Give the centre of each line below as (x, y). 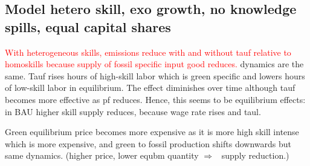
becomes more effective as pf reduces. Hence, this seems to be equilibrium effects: (155, 99)
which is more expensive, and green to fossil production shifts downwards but (148, 143)
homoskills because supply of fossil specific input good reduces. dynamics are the (154, 64)
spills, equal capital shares (88, 26)
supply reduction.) (255, 155)
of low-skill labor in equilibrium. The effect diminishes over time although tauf (150, 88)
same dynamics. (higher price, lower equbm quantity (102, 155)
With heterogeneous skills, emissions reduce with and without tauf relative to (148, 52)
